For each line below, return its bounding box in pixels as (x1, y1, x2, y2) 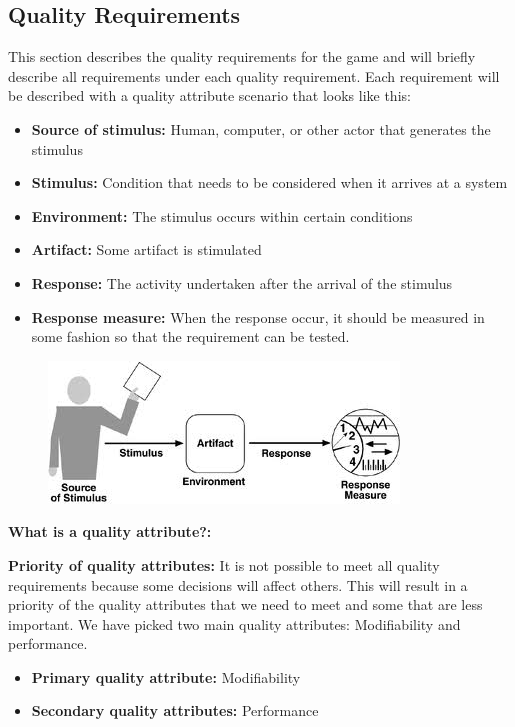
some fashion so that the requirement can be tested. (31, 326, 350, 347)
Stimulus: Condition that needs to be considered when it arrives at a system (31, 172, 508, 193)
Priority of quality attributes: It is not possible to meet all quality (8, 554, 440, 575)
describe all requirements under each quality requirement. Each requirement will (8, 65, 500, 86)
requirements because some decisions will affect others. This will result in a (8, 574, 468, 595)
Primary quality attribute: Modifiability (31, 666, 301, 687)
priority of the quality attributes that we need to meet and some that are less (8, 594, 483, 615)
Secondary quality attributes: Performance (31, 700, 319, 721)
